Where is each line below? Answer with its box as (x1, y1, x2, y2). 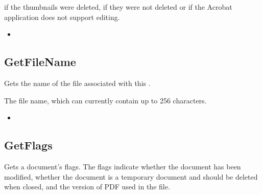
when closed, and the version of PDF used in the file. (4, 181, 170, 192)
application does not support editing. (4, 11, 120, 22)
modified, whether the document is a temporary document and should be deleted (4, 171, 258, 182)
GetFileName (4, 54, 76, 70)
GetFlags (4, 137, 53, 153)
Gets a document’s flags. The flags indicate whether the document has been (4, 161, 241, 171)
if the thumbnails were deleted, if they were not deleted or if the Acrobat (4, 2, 232, 12)
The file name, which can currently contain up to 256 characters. (4, 95, 207, 105)
